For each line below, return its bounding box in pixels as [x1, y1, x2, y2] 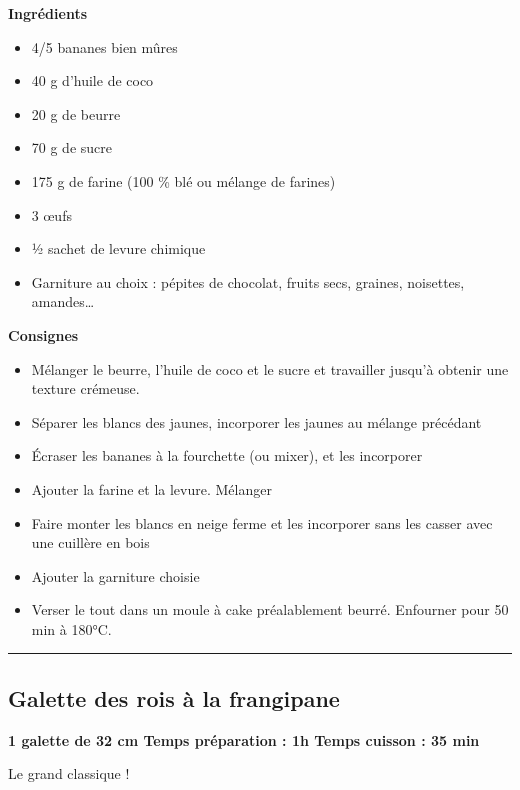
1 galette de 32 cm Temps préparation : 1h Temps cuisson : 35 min [8, 729, 480, 750]
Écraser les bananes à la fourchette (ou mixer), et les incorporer [31, 445, 423, 466]
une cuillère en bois [31, 532, 150, 553]
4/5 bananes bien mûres [31, 36, 178, 57]
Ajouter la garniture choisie [31, 565, 200, 586]
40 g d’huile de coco [31, 70, 154, 91]
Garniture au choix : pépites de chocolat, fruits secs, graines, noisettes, [31, 271, 465, 292]
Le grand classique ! [8, 763, 130, 784]
